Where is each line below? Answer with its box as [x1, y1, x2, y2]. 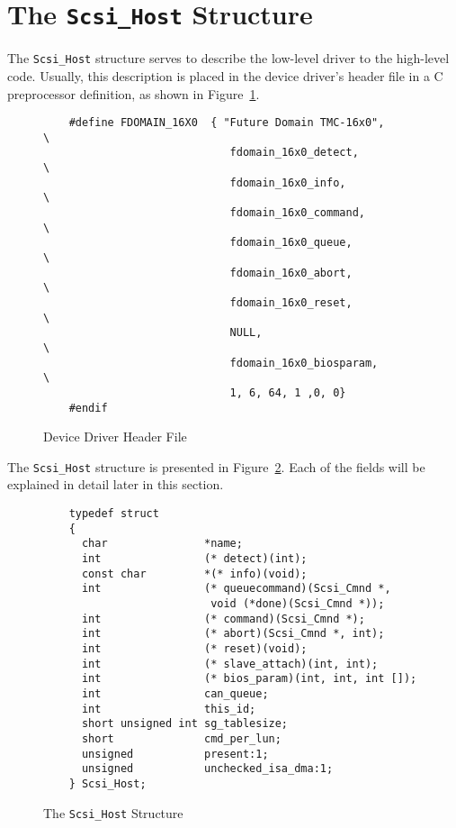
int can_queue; [81, 687, 269, 700]
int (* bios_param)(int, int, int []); [81, 672, 417, 686]
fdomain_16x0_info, [229, 176, 346, 189]
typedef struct [68, 507, 159, 521]
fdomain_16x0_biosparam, [229, 356, 379, 369]
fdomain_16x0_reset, [229, 296, 353, 309]
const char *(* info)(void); [81, 567, 308, 580]
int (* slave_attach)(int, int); [81, 657, 379, 670]
